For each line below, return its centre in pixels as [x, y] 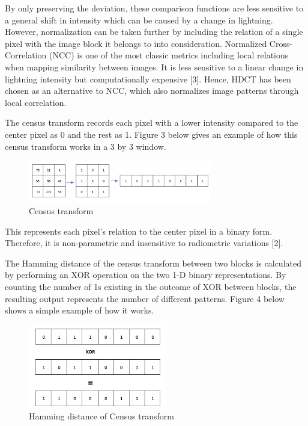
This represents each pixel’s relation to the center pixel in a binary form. [139, 231]
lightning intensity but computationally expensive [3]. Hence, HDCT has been [148, 79]
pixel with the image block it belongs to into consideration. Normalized [136, 43]
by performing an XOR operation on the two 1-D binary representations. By [146, 275]
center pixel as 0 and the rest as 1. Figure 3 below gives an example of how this [151, 134]
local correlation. [36, 102]
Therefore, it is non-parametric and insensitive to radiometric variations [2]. [144, 243]
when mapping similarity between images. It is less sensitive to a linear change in [154, 66]
